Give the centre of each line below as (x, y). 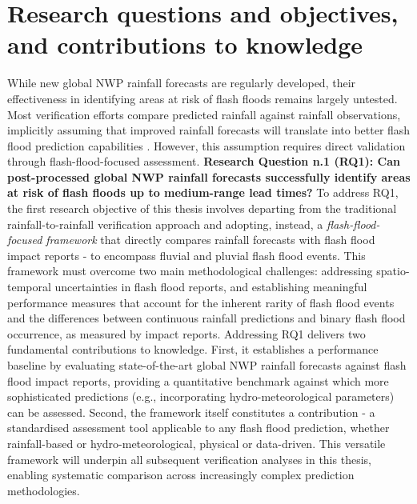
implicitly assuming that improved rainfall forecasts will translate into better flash (209, 130)
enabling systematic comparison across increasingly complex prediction (181, 475)
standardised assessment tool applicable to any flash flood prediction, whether (198, 428)
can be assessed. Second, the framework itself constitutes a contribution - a (191, 412)
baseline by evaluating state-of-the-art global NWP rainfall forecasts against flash (207, 365)
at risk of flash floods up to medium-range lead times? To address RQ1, (203, 192)
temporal (29, 287)
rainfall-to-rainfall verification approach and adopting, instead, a (165, 224)
